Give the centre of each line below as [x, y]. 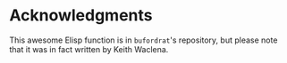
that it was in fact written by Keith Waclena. [89, 49]
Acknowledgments [81, 16]
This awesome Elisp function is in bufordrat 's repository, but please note [143, 40]
